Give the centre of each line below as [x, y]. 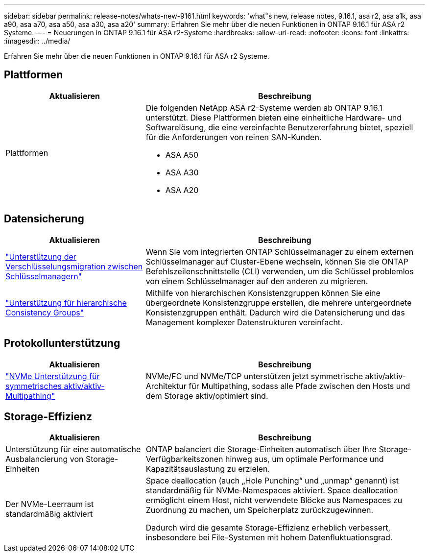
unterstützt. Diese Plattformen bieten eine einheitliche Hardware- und [274, 117]
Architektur [166, 386]
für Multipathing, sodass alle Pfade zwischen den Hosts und [299, 386]
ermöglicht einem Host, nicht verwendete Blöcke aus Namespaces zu [274, 500]
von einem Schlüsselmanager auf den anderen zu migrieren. [257, 281]
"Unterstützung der [41, 256]
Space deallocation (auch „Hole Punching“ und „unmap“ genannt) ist [272, 481]
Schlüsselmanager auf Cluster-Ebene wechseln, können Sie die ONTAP [277, 261]
